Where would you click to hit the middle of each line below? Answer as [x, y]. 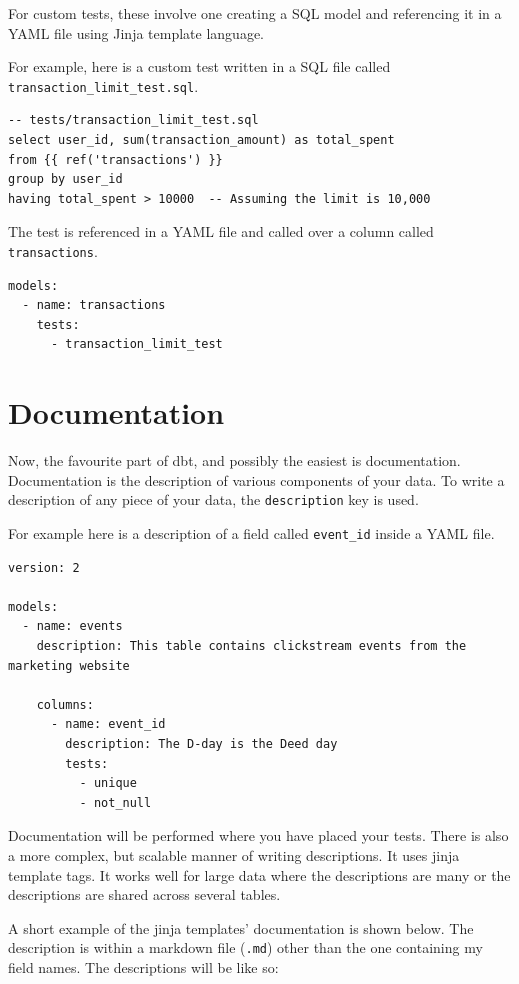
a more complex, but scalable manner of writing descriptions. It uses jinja [234, 854]
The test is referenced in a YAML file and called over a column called [221, 231]
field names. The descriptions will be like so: [143, 967]
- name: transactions [94, 305]
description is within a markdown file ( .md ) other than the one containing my [245, 947]
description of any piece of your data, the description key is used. [213, 499]
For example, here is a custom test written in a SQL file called [199, 66]
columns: [65, 704]
